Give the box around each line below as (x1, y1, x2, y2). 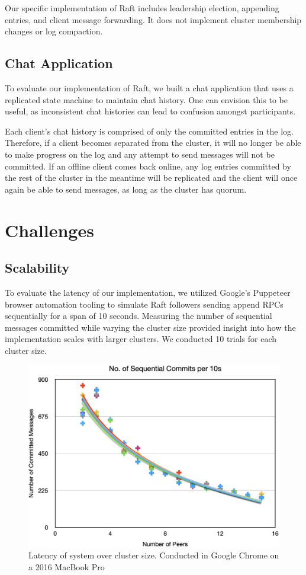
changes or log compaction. (5, 25, 103, 37)
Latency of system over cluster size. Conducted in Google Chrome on (28, 549, 279, 561)
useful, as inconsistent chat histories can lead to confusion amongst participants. (5, 105, 296, 117)
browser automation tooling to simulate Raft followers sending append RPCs (5, 298, 284, 310)
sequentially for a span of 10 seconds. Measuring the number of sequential (5, 309, 272, 322)
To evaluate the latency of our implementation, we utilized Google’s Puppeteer (5, 286, 291, 298)
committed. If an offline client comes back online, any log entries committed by (5, 159, 291, 172)
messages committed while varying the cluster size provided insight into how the (5, 321, 296, 333)
